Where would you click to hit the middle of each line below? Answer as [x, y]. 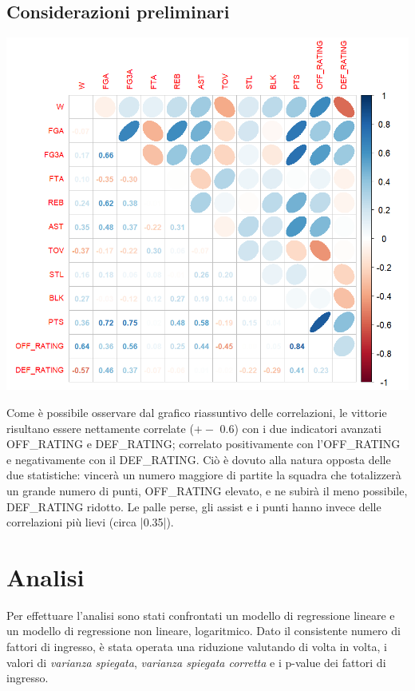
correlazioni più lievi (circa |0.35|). [90, 522]
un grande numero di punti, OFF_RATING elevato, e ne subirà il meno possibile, [207, 490]
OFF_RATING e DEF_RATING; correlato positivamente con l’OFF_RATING [204, 444]
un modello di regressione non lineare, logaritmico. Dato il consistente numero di [204, 631]
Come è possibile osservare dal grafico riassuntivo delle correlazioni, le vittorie [197, 412]
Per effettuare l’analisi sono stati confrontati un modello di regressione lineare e [201, 615]
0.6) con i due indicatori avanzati [300, 428]
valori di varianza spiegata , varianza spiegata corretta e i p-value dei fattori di [196, 662]
